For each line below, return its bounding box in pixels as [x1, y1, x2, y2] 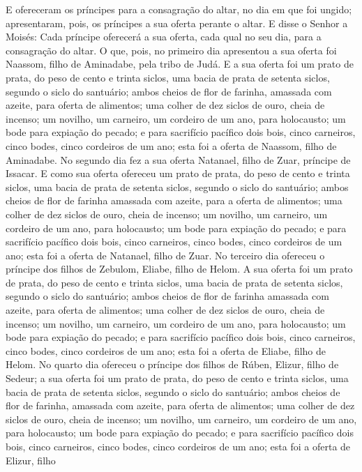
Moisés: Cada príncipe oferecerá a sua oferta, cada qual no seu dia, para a [6, 29, 322, 44]
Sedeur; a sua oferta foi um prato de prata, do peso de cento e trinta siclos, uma [6, 371, 349, 386]
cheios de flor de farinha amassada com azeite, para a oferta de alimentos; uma [6, 193, 342, 208]
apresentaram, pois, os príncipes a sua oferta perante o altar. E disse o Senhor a [6, 15, 348, 30]
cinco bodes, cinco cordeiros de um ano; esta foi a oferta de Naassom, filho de [6, 138, 337, 153]
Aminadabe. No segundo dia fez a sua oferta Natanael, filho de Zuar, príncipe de [6, 152, 351, 167]
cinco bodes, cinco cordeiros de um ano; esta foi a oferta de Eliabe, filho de [6, 343, 326, 358]
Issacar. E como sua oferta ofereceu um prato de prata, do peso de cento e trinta [6, 166, 350, 181]
